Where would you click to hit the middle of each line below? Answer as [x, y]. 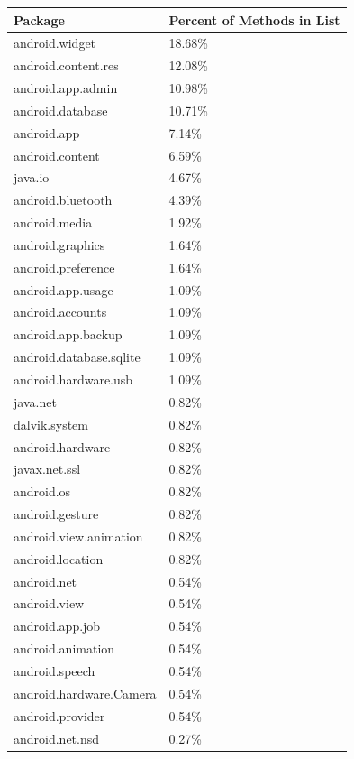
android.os [42, 491]
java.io [32, 177]
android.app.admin [66, 88]
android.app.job [57, 626]
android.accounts [60, 312]
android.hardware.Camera [85, 693]
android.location [59, 558]
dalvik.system [51, 424]
